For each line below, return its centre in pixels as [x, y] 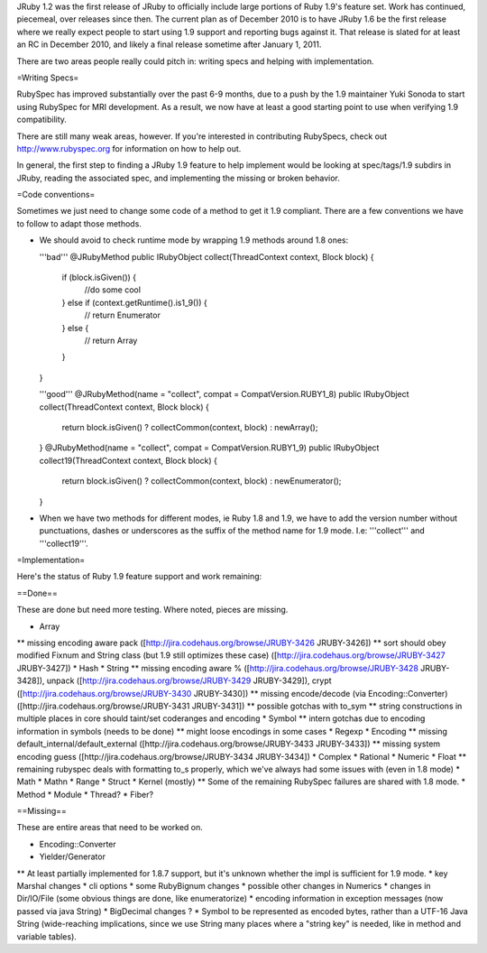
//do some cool [113, 290]
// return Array [111, 340]
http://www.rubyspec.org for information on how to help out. [129, 148]
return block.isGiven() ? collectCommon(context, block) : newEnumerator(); [202, 481]
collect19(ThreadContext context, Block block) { [129, 460]
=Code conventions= [56, 195]
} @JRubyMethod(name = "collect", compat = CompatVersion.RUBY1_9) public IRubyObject [209, 448]
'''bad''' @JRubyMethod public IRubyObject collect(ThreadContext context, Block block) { [207, 256]
